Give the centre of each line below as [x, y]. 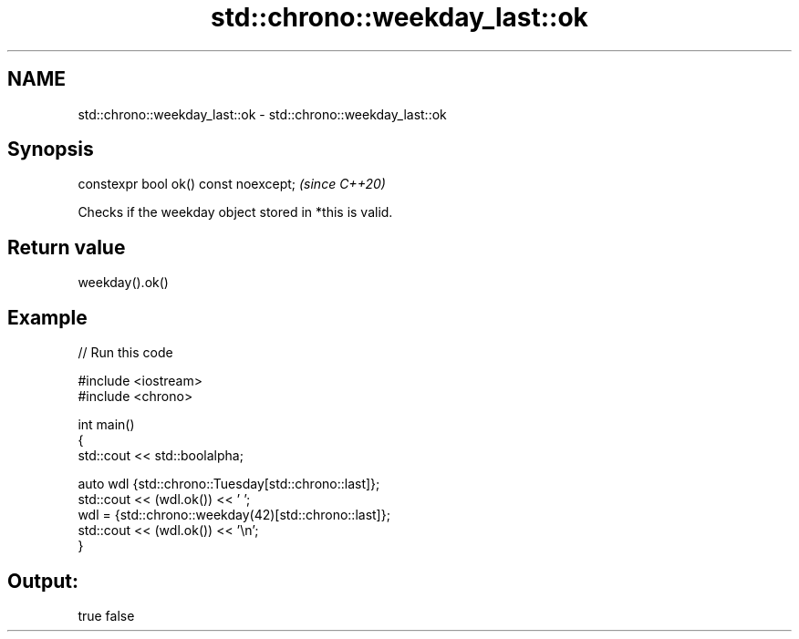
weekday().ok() [123, 283]
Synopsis [51, 149]
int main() [106, 425]
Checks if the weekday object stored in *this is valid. [235, 212]
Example [47, 317]
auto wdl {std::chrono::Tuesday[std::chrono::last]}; [229, 484]
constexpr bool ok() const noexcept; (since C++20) [232, 184]
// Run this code [125, 353]
